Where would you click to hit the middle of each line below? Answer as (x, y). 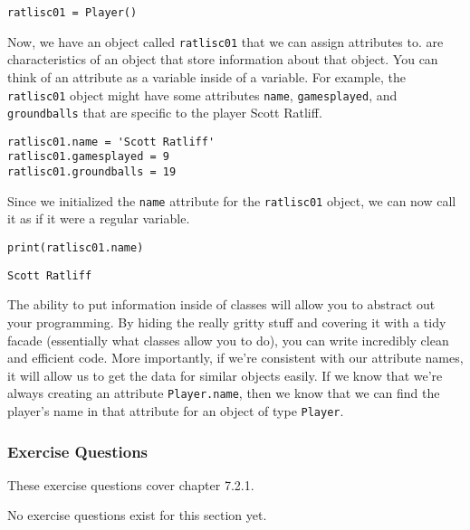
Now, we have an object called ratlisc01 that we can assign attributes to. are (225, 41)
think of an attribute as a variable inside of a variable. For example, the (206, 76)
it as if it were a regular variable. (99, 218)
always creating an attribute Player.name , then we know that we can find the (224, 393)
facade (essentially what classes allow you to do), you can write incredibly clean (228, 340)
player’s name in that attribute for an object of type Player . (176, 410)
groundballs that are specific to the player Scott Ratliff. (165, 113)
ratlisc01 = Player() (72, 13)
